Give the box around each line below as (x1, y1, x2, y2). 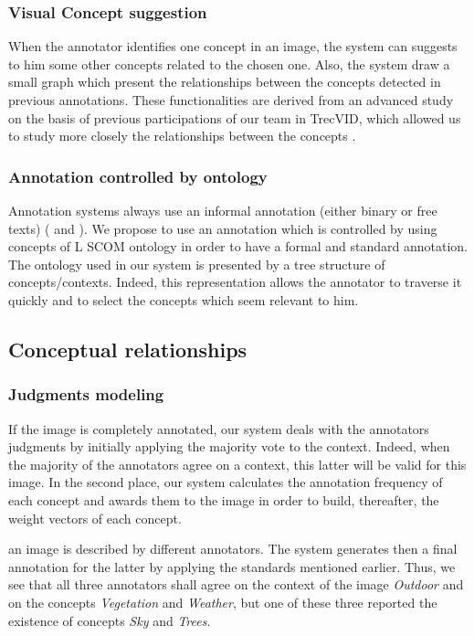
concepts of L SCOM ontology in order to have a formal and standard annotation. (8, 237, 468, 256)
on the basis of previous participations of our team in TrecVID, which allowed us (8, 108, 461, 127)
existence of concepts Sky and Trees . (8, 610, 211, 630)
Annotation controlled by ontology (8, 164, 268, 187)
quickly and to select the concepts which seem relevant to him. (8, 290, 359, 309)
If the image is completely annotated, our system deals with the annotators (8, 419, 429, 438)
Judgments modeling (8, 383, 164, 406)
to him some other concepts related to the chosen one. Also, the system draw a (8, 54, 450, 73)
